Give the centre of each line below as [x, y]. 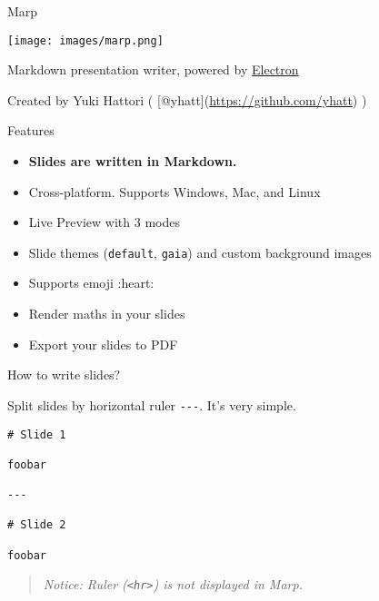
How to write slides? [64, 374]
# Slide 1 [37, 434]
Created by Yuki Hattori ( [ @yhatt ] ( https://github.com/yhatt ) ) [187, 99]
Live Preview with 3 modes [104, 222]
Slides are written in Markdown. [133, 161]
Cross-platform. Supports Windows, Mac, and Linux [175, 191]
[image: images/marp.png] [85, 40]
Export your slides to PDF [103, 344]
